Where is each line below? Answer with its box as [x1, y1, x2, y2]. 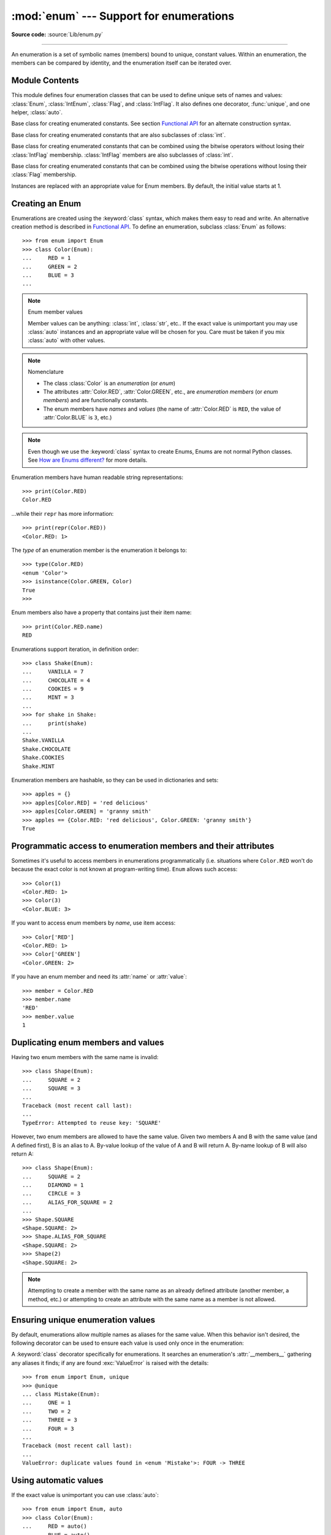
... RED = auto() [22, 1523, 87, 1530]
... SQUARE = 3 [22, 1085, 81, 1092]
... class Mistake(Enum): [22, 1391, 101, 1397]
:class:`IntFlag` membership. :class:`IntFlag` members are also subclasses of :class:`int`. [11, 151, 234, 158]
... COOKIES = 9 [22, 685, 84, 693]
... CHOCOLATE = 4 [22, 677, 91, 684]
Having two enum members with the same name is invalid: [11, 1053, 159, 1060]
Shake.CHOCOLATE [22, 745, 71, 752]
